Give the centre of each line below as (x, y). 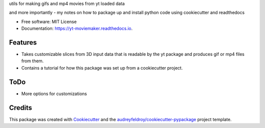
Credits (21, 108)
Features (23, 42)
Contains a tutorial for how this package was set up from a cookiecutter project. (102, 68)
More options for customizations (54, 94)
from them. (33, 61)
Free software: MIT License (49, 22)
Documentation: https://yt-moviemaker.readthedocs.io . (77, 28)
